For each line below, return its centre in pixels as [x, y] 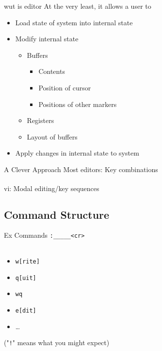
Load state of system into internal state [74, 22]
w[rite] [27, 262]
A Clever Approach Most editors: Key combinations [81, 169]
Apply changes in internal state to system [77, 153]
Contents [52, 71]
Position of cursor [65, 87]
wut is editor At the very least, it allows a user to [78, 6]
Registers [40, 120]
